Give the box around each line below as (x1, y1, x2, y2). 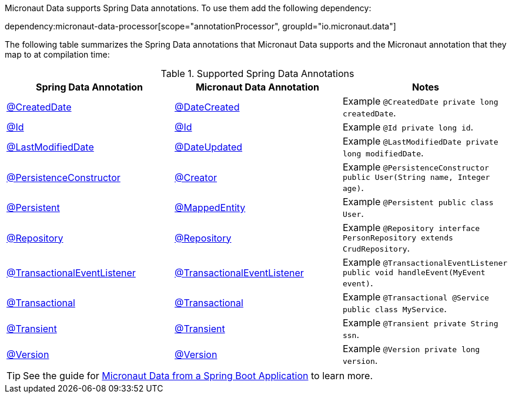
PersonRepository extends (342, 233, 453, 242)
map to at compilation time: (5, 49, 110, 59)
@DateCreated (174, 101, 240, 113)
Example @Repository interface (342, 222, 480, 233)
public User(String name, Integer (342, 173, 490, 182)
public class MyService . (342, 303, 447, 315)
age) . (342, 182, 364, 193)
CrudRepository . (342, 242, 410, 254)
